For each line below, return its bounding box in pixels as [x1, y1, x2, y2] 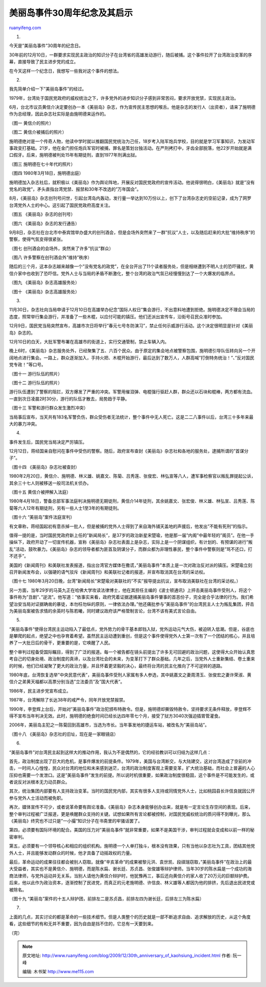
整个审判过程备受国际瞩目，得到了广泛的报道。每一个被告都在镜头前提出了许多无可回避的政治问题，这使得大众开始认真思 [9, 649, 255, 655]
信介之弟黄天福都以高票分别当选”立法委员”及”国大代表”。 [9, 679, 125, 685]
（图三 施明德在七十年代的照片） [9, 161, 75, 167]
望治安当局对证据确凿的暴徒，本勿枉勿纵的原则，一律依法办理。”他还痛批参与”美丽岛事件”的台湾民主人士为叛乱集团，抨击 [9, 601, 255, 607]
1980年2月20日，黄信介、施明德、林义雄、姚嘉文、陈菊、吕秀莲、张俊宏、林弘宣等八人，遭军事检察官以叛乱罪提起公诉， [9, 473, 256, 479]
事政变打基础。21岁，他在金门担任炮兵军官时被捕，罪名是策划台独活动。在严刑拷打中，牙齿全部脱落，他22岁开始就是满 [9, 145, 252, 151]
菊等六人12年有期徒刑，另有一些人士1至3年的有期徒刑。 [9, 505, 122, 511]
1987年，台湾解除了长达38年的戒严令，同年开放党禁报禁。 [9, 697, 128, 703]
